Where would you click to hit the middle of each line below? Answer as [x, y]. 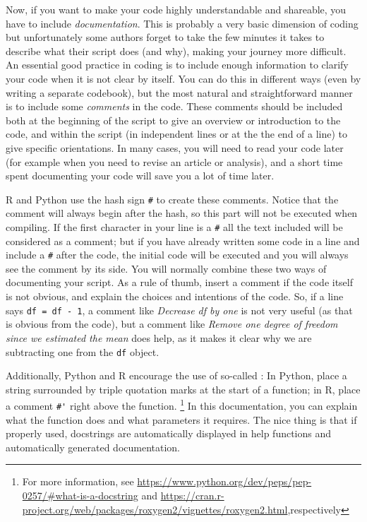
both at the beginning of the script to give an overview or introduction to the [173, 120]
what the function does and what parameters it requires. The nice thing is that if [181, 419]
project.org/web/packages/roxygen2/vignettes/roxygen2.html [155, 509]
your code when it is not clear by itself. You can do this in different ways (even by [183, 78]
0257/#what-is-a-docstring [80, 496]
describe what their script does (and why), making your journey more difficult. [176, 51]
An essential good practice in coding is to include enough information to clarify [177, 65]
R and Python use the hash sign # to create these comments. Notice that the [172, 199]
